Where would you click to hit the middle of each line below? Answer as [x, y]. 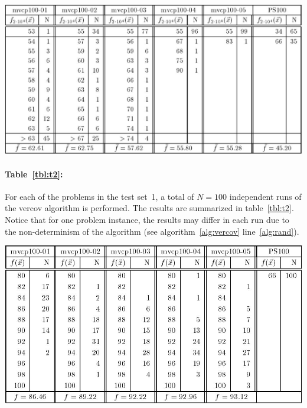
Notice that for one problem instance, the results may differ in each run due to [147, 220]
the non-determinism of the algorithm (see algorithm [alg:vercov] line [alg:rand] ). [152, 231]
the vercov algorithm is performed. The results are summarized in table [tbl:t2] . [149, 208]
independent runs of [265, 196]
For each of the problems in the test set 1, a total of [99, 196]
